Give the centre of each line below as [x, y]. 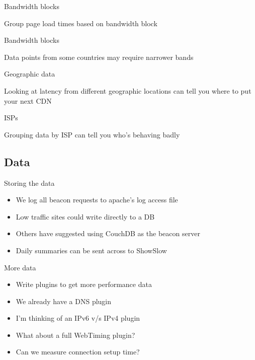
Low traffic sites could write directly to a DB [85, 216]
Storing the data [29, 183]
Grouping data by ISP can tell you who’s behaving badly [92, 134]
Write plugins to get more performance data [84, 284]
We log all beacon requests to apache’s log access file [97, 200]
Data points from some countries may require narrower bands [99, 57]
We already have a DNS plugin [64, 301]
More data [20, 267]
